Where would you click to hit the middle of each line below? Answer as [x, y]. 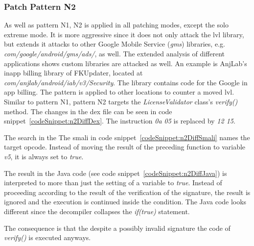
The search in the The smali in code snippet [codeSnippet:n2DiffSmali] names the [127, 137]
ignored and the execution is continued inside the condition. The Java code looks [125, 202]
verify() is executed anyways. [47, 237]
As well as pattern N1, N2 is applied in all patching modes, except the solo [116, 25]
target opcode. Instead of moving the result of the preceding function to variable [125, 147]
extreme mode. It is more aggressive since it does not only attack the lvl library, [124, 34]
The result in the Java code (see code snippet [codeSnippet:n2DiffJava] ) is [115, 173]
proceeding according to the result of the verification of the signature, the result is [127, 192]
